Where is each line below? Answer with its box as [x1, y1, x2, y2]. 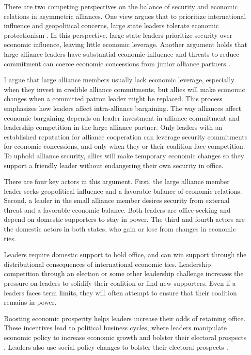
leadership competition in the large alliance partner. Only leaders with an [4, 122, 222, 132]
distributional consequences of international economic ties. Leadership [4, 259, 211, 269]
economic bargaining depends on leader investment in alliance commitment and [4, 112, 240, 123]
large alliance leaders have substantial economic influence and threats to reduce [4, 48, 239, 59]
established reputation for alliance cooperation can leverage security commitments [4, 131, 248, 141]
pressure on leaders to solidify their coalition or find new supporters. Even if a [4, 278, 236, 288]
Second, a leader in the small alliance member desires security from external [4, 195, 230, 205]
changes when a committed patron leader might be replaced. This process [4, 93, 222, 104]
